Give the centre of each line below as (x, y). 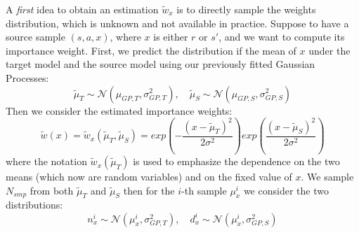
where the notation (46, 161)
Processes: (27, 77)
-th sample (204, 190)
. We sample (327, 177)
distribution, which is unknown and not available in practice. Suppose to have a (177, 23)
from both (52, 190)
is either (171, 37)
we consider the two (286, 190)
